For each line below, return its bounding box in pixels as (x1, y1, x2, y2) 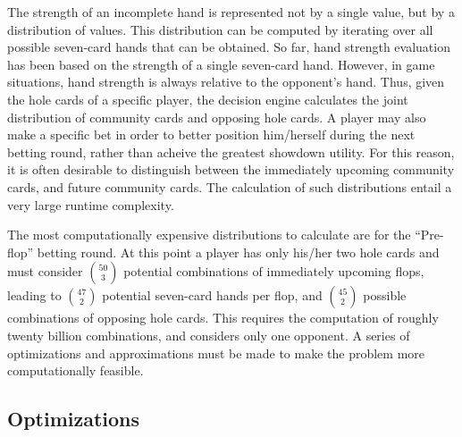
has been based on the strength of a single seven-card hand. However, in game (7, 55, 435, 73)
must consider (7, 262, 83, 281)
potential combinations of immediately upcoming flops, (123, 262, 424, 281)
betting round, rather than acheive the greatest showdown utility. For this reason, (7, 142, 455, 161)
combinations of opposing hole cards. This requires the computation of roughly (7, 308, 439, 327)
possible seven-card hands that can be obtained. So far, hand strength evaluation (7, 38, 450, 56)
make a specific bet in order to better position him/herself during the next (7, 125, 416, 144)
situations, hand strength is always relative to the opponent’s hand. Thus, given (7, 72, 445, 91)
